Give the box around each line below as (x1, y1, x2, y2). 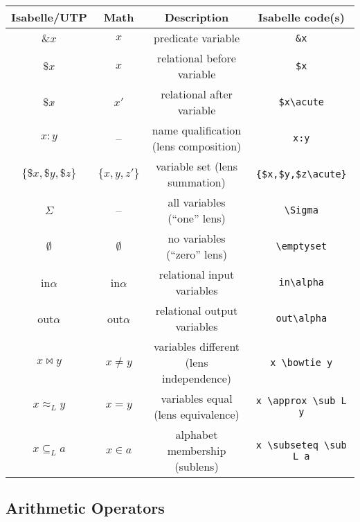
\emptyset (276, 241, 327, 252)
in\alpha (278, 277, 325, 288)
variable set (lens (156, 158, 237, 174)
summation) (168, 174, 226, 190)
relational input (159, 266, 235, 282)
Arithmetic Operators (6, 497, 165, 519)
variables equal (161, 390, 233, 406)
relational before (157, 50, 236, 66)
